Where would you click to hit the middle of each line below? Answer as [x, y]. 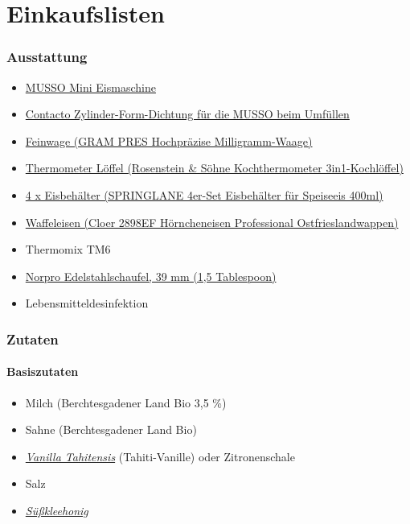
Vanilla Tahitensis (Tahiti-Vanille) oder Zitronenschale [160, 456]
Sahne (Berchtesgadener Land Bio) [111, 429]
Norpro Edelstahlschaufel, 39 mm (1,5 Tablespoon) [151, 276]
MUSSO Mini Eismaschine [90, 87]
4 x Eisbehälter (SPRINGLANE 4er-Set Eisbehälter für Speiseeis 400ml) [204, 194]
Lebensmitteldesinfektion [87, 303]
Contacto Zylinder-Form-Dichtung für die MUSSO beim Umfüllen [187, 114]
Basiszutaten [43, 371]
